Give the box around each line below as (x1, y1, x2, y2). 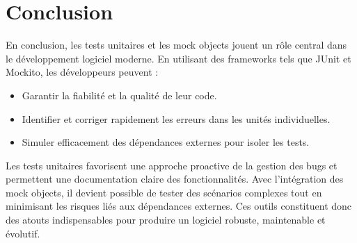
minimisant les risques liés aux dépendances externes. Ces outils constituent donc (6, 199, 352, 213)
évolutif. (6, 226, 40, 240)
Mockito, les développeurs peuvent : (6, 65, 159, 79)
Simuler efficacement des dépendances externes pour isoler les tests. (22, 135, 310, 149)
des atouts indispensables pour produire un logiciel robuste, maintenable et (6, 212, 326, 227)
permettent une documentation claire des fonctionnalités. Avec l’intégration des (6, 171, 344, 186)
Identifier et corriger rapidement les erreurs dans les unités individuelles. (22, 111, 331, 126)
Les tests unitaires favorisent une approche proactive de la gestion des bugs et (6, 158, 338, 172)
